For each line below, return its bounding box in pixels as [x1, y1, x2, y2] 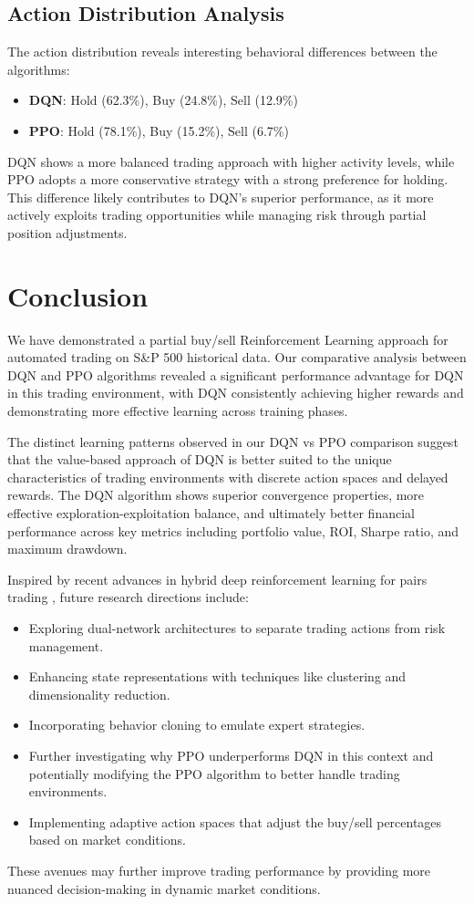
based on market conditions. [28, 830, 186, 849]
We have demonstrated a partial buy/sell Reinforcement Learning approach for [7, 329, 448, 348]
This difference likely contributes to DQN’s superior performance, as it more [7, 187, 434, 206]
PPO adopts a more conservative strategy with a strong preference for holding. [7, 170, 448, 189]
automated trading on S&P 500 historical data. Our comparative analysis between [7, 348, 467, 367]
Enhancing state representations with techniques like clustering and [28, 667, 407, 686]
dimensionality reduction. [28, 684, 170, 703]
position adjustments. [7, 223, 128, 242]
